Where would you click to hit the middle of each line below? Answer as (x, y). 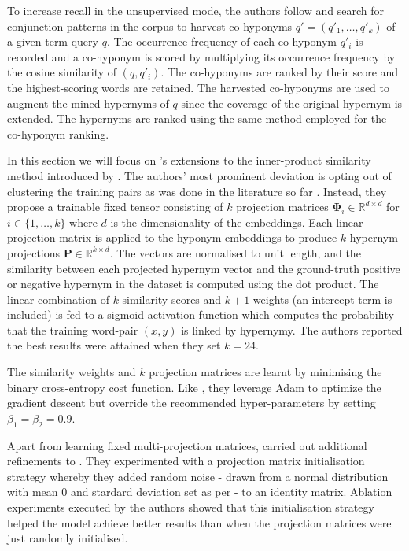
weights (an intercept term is (322, 299)
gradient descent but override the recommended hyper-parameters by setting (192, 403)
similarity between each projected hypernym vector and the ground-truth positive (204, 268)
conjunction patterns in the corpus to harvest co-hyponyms (150, 26)
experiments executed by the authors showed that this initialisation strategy (191, 507)
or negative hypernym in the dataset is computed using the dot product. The (193, 284)
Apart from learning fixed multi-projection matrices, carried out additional (187, 445)
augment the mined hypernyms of (88, 103)
